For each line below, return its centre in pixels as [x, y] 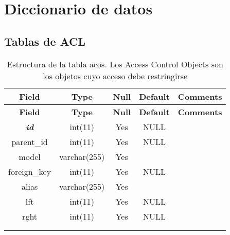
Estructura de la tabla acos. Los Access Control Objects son [115, 64]
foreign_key [30, 171]
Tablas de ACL [45, 41]
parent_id [30, 141]
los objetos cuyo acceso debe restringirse [115, 76]
